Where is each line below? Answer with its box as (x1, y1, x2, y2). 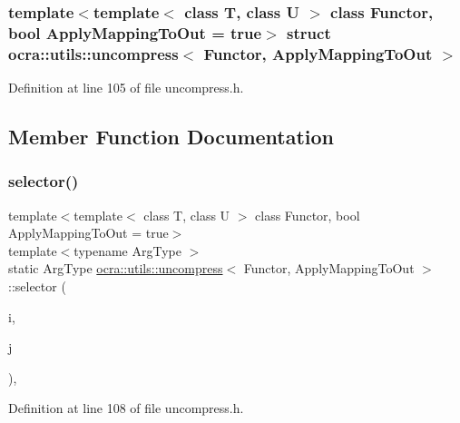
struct (287, 21, 331, 44)
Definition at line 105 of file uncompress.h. (8, 78, 244, 97)
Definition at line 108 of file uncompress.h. (8, 398, 244, 418)
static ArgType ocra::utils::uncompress (8, 259, 223, 278)
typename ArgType (73, 241, 181, 260)
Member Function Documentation (8, 123, 335, 151)
